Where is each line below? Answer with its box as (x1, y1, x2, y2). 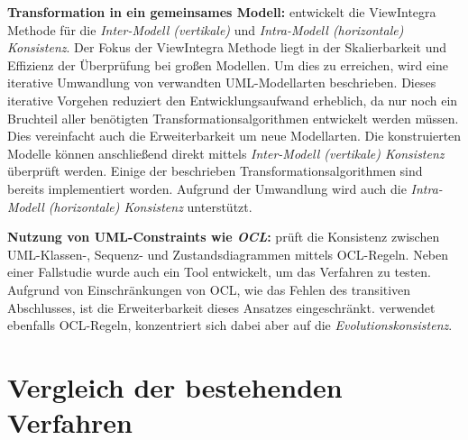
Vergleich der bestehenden (7, 368, 343, 405)
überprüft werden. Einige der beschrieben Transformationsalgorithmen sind (7, 161, 423, 180)
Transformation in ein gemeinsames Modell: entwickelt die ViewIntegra (7, 3, 436, 21)
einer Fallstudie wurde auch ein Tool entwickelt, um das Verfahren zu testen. (7, 262, 431, 281)
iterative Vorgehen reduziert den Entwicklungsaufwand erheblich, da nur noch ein (7, 90, 458, 109)
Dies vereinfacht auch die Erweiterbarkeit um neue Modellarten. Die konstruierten (7, 126, 462, 145)
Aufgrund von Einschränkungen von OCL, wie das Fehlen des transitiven (7, 280, 411, 298)
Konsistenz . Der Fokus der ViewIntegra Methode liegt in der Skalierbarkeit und (7, 38, 447, 57)
